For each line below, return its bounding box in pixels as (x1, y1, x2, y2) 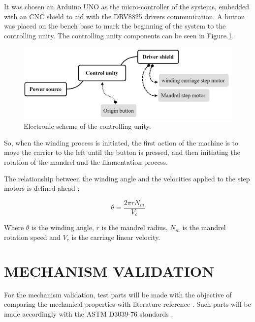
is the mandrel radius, (101, 222, 168, 233)
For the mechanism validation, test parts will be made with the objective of (4, 289, 232, 299)
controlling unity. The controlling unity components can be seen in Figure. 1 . (4, 30, 234, 40)
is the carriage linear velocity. (71, 232, 160, 242)
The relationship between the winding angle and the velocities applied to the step (4, 173, 250, 183)
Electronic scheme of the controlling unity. (24, 121, 151, 131)
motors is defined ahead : (4, 183, 80, 193)
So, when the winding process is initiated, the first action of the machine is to (4, 137, 239, 147)
